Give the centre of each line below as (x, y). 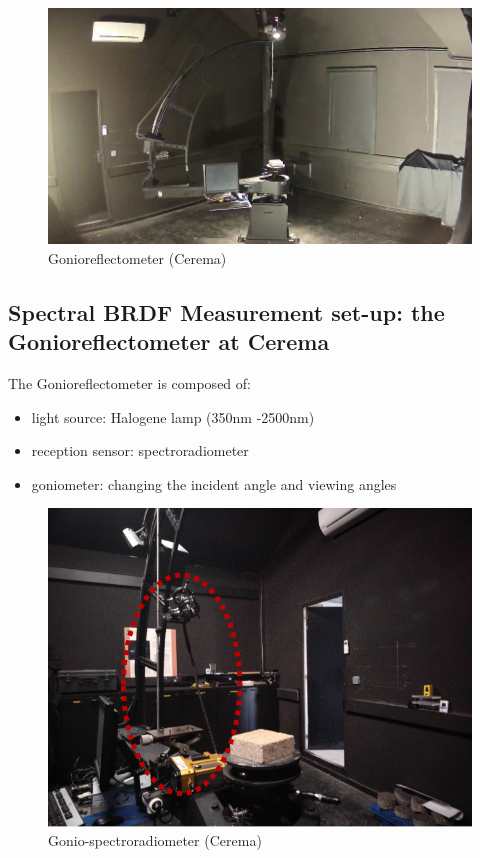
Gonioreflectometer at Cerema (169, 341)
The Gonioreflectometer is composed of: (129, 382)
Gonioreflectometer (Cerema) (137, 257)
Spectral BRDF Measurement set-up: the (226, 311)
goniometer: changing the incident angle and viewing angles (214, 483)
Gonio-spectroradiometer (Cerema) (155, 840)
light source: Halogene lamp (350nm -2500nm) (173, 416)
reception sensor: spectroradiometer (140, 450)
